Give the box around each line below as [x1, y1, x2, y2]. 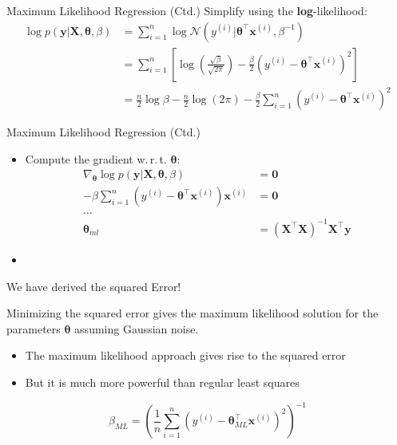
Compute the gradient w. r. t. [25, 150, 167, 167]
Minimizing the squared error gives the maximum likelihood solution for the [6, 305, 379, 321]
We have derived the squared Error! [6, 278, 181, 294]
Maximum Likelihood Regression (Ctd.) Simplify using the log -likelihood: [6, 2, 367, 18]
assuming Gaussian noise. [74, 320, 199, 337]
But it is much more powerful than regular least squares [25, 373, 300, 390]
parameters [6, 320, 61, 337]
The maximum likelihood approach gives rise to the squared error [25, 347, 346, 364]
